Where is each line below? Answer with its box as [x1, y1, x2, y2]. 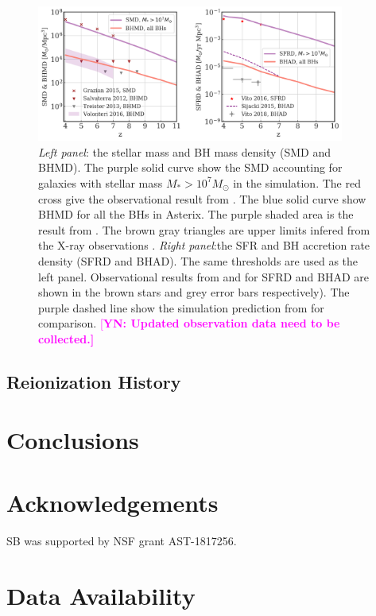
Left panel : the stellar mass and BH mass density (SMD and [38, 143, 331, 160]
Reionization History [6, 369, 181, 393]
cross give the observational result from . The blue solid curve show [38, 190, 366, 207]
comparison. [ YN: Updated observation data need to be [38, 315, 340, 331]
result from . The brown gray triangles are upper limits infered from [38, 221, 370, 238]
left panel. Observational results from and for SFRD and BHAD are [38, 268, 369, 285]
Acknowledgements [6, 486, 219, 518]
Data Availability [6, 579, 196, 611]
